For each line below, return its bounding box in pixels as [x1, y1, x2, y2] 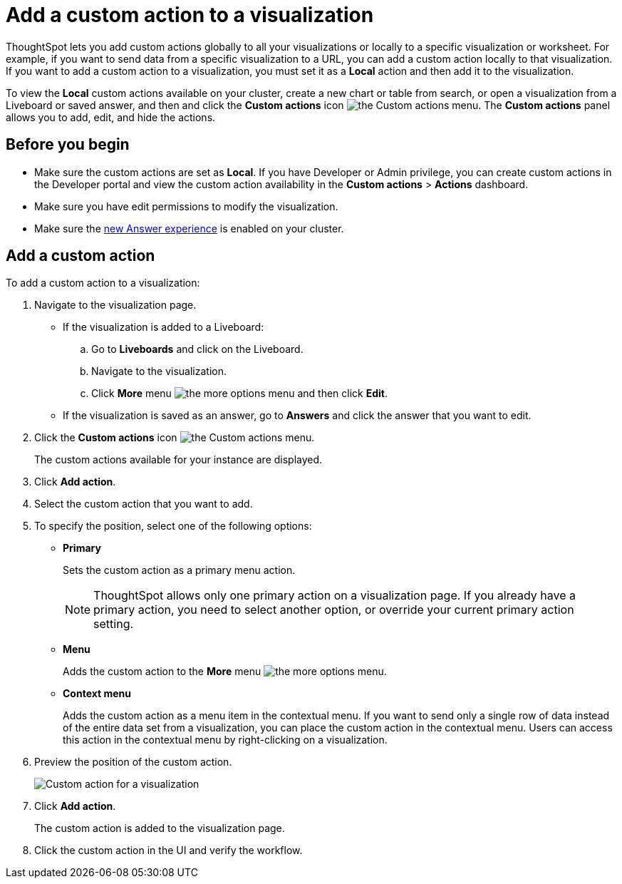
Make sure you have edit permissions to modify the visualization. [34, 200, 338, 212]
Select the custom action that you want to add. [34, 498, 253, 510]
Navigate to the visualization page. [34, 299, 197, 312]
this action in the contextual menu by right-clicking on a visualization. [63, 734, 388, 746]
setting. [93, 617, 134, 632]
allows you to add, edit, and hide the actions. [6, 110, 216, 123]
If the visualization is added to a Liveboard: [63, 321, 264, 334]
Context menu [63, 687, 132, 700]
